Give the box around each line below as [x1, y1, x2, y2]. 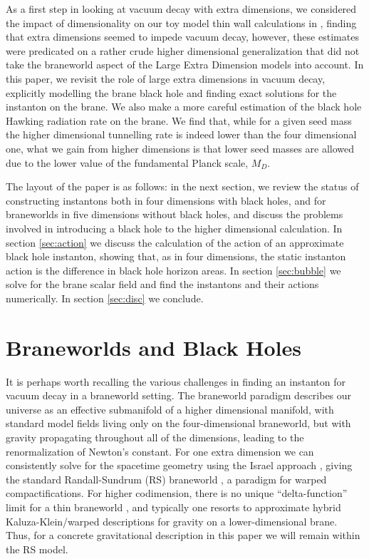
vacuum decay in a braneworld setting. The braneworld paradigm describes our [6, 388, 352, 403]
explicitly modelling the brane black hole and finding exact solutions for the [6, 85, 337, 100]
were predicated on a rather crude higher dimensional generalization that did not [6, 43, 360, 58]
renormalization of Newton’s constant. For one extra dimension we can [6, 443, 314, 458]
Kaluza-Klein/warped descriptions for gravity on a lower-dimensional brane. [6, 513, 338, 528]
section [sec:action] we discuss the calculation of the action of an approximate [6, 235, 344, 250]
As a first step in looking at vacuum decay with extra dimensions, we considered [6, 1, 357, 16]
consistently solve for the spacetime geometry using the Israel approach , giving [6, 458, 353, 473]
